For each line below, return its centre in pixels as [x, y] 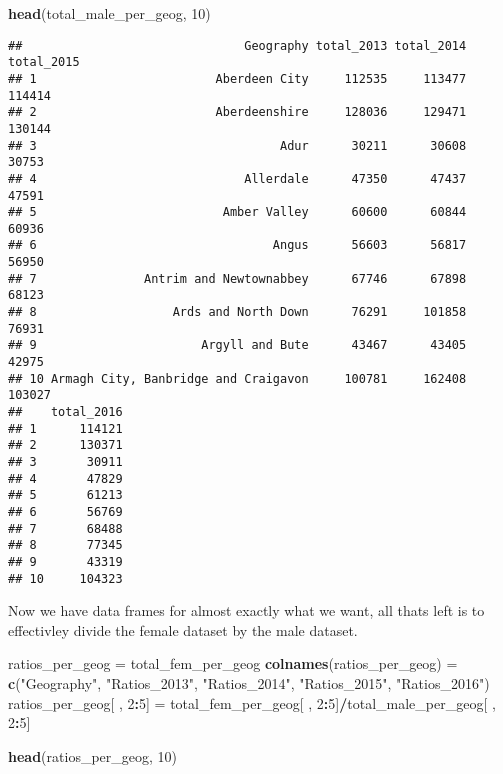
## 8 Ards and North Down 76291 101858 [237, 312]
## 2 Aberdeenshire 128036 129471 [237, 112]
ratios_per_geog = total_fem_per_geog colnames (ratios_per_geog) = [233, 663]
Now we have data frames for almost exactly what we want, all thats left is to [246, 610]
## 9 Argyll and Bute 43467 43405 [237, 345]
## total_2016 [65, 412]
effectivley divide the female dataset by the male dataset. [183, 629]
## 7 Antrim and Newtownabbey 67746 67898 [237, 278]
